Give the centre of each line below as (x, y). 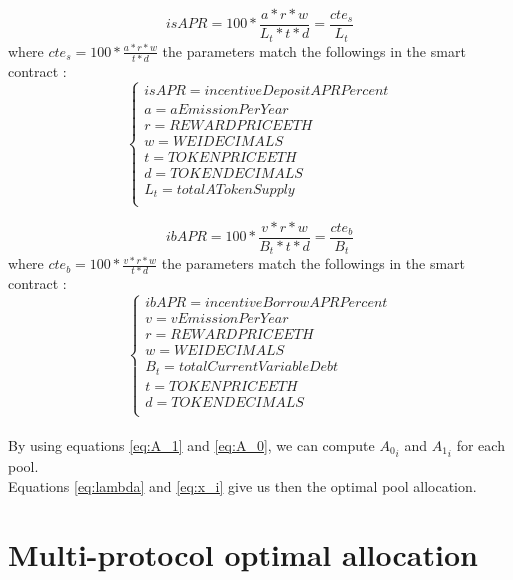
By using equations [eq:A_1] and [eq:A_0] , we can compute (191, 444)
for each (480, 444)
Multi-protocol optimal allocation (243, 554)
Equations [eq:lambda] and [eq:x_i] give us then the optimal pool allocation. (242, 485)
